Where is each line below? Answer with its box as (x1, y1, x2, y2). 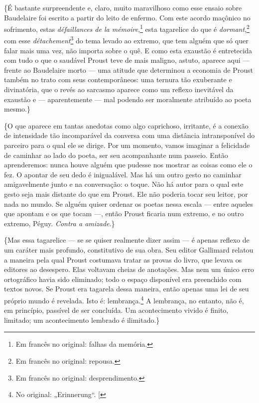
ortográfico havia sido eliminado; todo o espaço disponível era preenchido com (4, 273, 242, 284)
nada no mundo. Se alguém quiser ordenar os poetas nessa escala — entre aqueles (4, 198, 253, 209)
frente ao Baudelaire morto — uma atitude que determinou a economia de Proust (4, 64, 253, 75)
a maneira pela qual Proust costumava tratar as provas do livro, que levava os (4, 254, 242, 265)
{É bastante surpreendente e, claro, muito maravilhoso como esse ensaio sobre (4, 2, 242, 12)
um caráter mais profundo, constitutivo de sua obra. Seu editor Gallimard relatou (4, 244, 254, 255)
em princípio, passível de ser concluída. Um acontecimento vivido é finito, (4, 305, 229, 315)
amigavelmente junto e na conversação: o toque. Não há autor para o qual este (4, 179, 244, 189)
